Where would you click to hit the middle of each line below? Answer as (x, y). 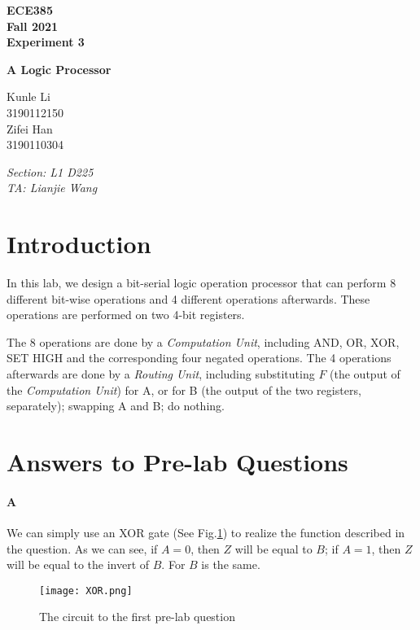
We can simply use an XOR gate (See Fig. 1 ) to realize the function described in (206, 532)
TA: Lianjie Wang (52, 188)
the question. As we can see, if (82, 548)
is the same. (231, 564)
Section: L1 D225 (50, 171)
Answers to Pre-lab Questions (177, 462)
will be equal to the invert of (78, 564)
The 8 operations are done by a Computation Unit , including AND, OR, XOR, (203, 341)
